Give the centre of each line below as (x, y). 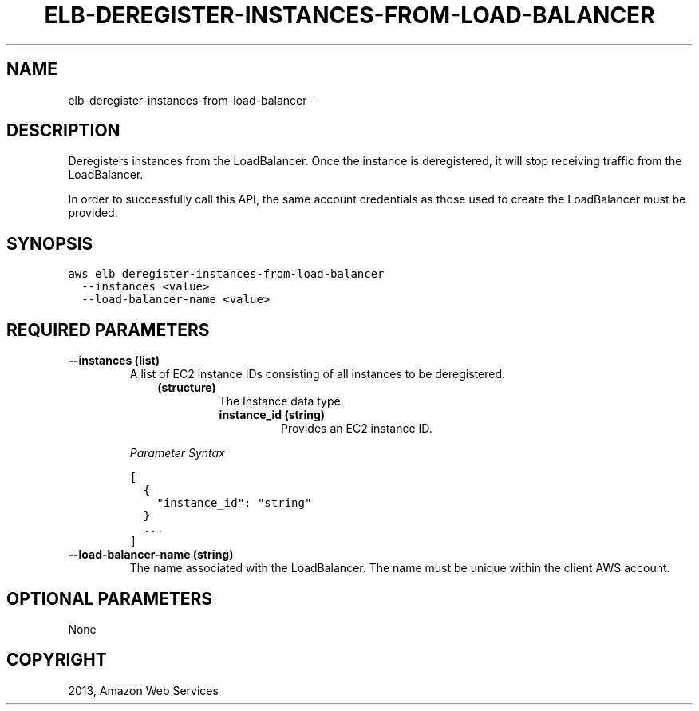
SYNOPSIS (50, 243)
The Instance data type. (281, 401)
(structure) (187, 388)
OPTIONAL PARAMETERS (110, 598)
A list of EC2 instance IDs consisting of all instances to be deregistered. (318, 374)
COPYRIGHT (57, 660)
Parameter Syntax (177, 453)
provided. (93, 213)
